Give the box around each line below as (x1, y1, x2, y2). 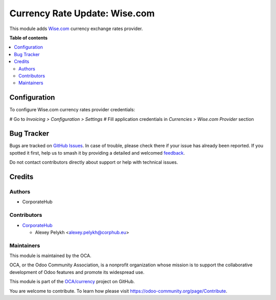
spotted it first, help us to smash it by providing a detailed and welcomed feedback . (9, 149, 185, 156)
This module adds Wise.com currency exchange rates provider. (9, 26, 143, 32)
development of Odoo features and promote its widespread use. (9, 269, 145, 275)
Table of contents (9, 35, 48, 41)
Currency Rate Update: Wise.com (9, 8, 155, 19)
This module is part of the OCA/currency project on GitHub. (9, 279, 135, 285)
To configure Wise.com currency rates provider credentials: (9, 107, 135, 113)
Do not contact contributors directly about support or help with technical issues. (9, 159, 178, 165)
